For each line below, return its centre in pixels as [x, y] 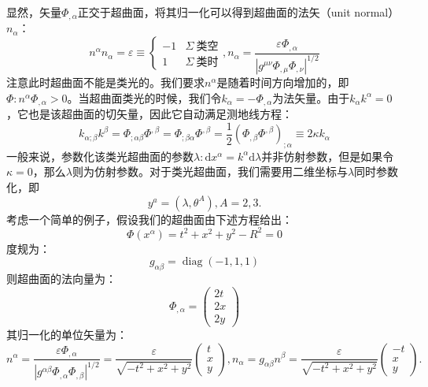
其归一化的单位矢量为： [67, 334]
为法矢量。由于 [311, 97]
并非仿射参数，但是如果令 [328, 156]
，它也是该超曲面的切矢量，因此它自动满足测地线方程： [149, 114]
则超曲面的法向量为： [61, 279]
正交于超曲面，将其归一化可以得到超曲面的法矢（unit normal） [238, 12]
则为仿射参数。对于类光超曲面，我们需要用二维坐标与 [210, 171]
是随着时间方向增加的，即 [283, 82]
